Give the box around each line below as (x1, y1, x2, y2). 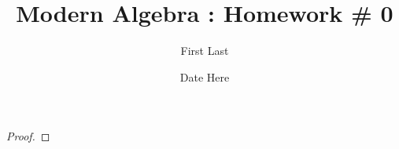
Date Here (179, 68, 230, 85)
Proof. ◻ (6, 128, 50, 144)
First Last (180, 42, 229, 59)
